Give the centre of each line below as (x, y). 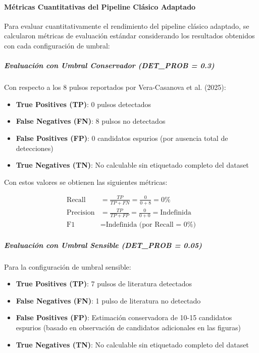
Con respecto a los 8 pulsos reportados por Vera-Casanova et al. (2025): (115, 87)
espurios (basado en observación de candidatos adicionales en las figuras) (128, 327)
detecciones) (35, 148)
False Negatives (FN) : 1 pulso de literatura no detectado (108, 300)
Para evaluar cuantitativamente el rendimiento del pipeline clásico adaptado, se (127, 26)
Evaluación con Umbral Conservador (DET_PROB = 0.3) (109, 65)
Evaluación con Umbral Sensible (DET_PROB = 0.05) (103, 245)
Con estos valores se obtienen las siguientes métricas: (86, 182)
